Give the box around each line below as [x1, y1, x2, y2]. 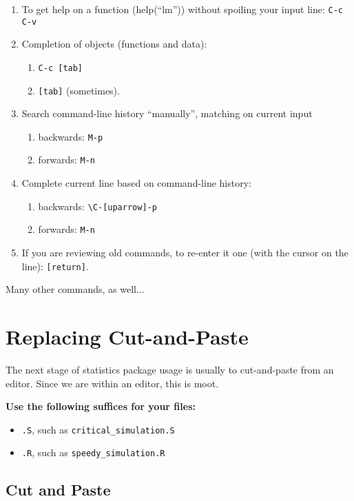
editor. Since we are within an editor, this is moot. [6, 376, 219, 390]
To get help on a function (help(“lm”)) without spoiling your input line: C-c [21, 2, 343, 16]
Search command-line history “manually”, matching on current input [21, 106, 313, 121]
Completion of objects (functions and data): [21, 37, 207, 51]
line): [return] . [21, 258, 89, 273]
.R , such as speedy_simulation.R [21, 445, 165, 460]
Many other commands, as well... [6, 282, 145, 296]
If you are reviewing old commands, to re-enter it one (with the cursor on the [21, 245, 348, 260]
